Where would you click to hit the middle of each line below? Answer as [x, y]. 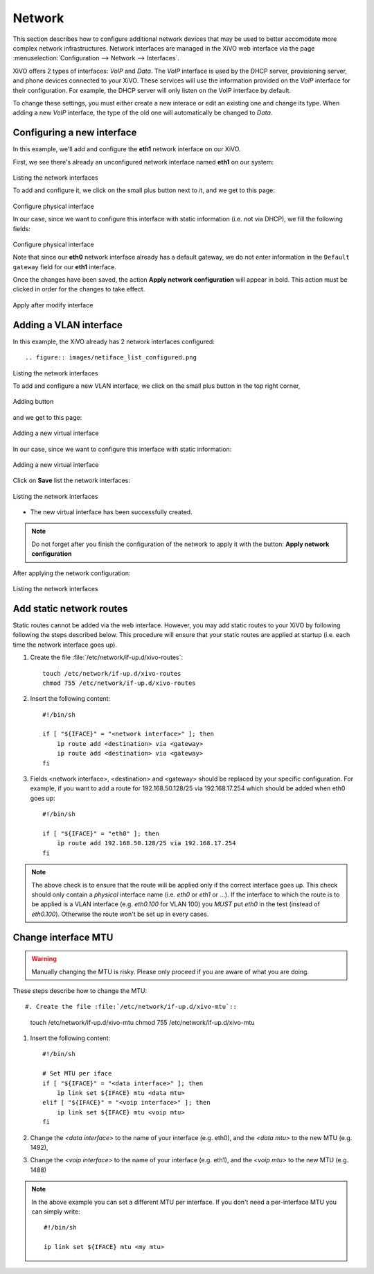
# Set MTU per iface [77, 1073]
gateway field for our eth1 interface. [65, 266]
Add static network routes [70, 608]
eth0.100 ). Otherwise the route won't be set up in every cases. [120, 914]
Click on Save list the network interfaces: [72, 481]
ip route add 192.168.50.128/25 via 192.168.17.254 [146, 843]
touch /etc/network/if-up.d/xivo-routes [112, 673]
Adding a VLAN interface [68, 325]
